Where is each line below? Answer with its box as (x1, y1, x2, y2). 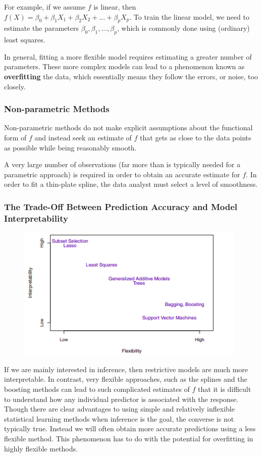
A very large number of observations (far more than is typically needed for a (4, 159, 240, 170)
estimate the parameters (4, 23, 79, 33)
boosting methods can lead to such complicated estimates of (4, 384, 190, 394)
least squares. (4, 34, 45, 45)
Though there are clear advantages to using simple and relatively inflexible (4, 403, 235, 414)
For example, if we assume (4, 2, 85, 12)
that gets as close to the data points (140, 132, 251, 142)
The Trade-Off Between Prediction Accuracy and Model (4, 200, 238, 213)
